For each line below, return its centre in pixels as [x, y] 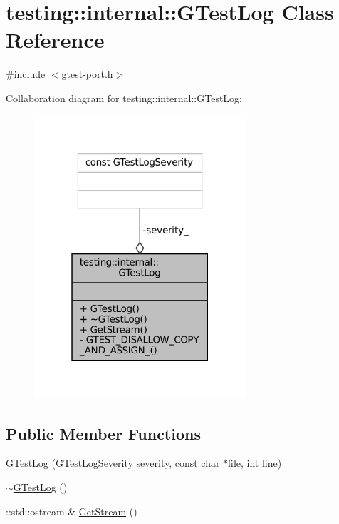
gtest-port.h [87, 74]
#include [26, 74]
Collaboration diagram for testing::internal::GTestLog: [124, 97]
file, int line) [255, 463]
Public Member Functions [103, 433]
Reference [55, 40]
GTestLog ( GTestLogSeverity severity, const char [113, 463]
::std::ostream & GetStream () [72, 511]
